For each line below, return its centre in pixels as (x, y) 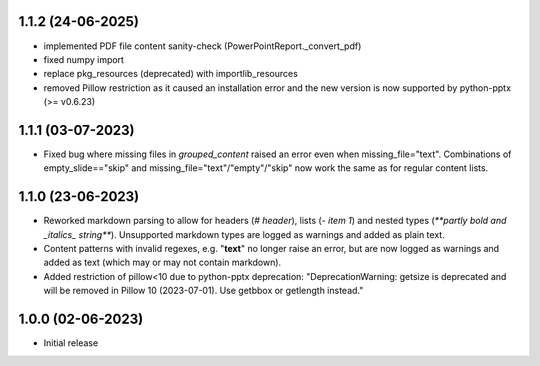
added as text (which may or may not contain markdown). (162, 262)
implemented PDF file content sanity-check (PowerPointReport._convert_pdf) (202, 46)
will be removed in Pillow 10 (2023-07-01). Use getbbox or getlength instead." (203, 291)
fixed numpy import (84, 59)
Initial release (71, 343)
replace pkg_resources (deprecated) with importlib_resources (171, 74)
